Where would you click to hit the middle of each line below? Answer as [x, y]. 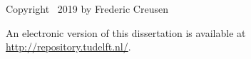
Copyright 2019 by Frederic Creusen [87, 9]
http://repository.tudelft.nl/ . [68, 47]
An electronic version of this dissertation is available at [126, 32]
